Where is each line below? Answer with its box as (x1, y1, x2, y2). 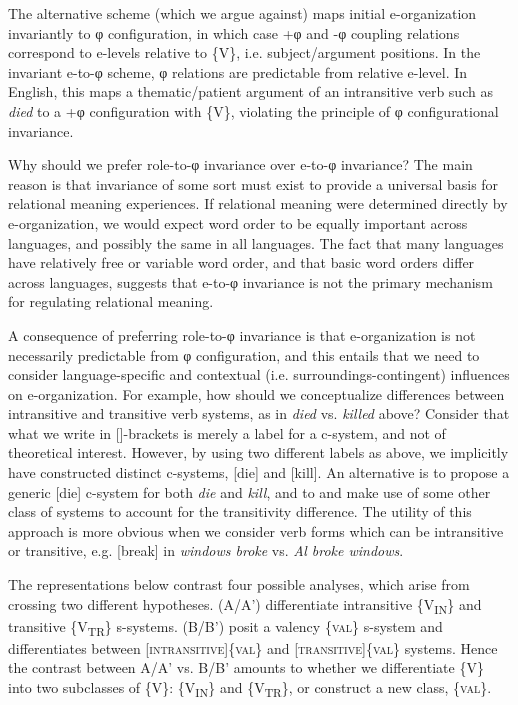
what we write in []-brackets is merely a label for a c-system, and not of (8, 422, 446, 443)
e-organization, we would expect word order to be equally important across (8, 212, 468, 233)
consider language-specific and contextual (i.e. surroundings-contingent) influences (8, 364, 510, 385)
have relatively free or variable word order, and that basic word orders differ (8, 252, 475, 273)
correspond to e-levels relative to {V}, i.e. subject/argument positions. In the (8, 42, 481, 63)
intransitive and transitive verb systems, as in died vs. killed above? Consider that (8, 403, 510, 424)
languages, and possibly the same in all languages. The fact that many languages (8, 232, 504, 253)
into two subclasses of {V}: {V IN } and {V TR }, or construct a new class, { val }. (8, 677, 492, 700)
